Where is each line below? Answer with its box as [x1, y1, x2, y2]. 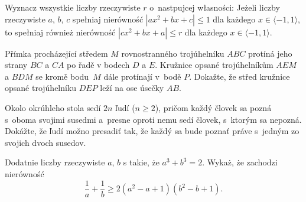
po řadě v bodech [67, 58, 130, 71]
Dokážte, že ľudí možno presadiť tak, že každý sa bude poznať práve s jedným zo [5, 125, 300, 137]
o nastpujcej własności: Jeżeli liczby [149, 1, 280, 13]
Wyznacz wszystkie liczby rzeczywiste [5, 1, 141, 13]
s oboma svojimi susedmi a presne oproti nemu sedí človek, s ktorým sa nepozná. [5, 113, 302, 125]
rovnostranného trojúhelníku [121, 47, 224, 59]
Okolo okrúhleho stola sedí [5, 101, 101, 113]
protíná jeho [248, 47, 292, 59]
